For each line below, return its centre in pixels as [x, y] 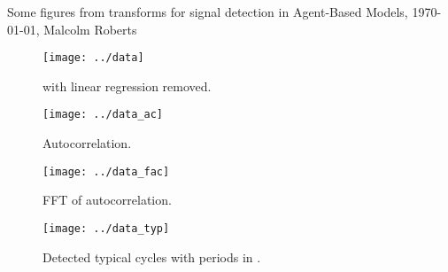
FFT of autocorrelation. [107, 200]
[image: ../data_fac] [106, 171]
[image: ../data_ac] [103, 115]
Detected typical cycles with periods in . [152, 256]
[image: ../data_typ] [106, 228]
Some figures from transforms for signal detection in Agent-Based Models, [208, 12]
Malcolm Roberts [90, 29]
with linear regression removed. [127, 85]
